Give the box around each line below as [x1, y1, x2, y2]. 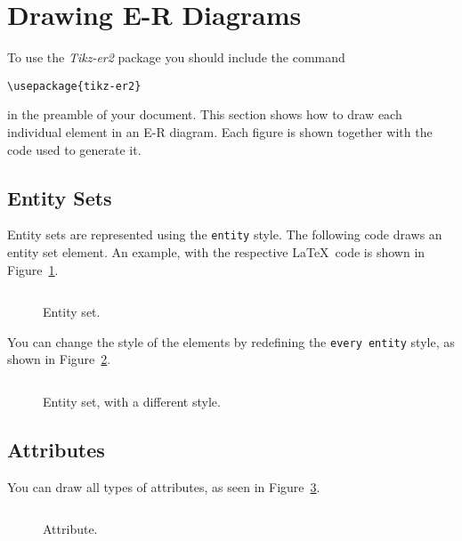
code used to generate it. [7, 140, 142, 158]
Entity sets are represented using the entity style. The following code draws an [7, 225, 442, 244]
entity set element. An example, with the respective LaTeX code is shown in [7, 243, 426, 262]
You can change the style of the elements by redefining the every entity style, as [7, 332, 455, 351]
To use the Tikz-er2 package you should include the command [7, 48, 345, 67]
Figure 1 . [7, 260, 59, 279]
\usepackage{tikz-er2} [7, 79, 142, 93]
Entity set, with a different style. [43, 392, 221, 411]
